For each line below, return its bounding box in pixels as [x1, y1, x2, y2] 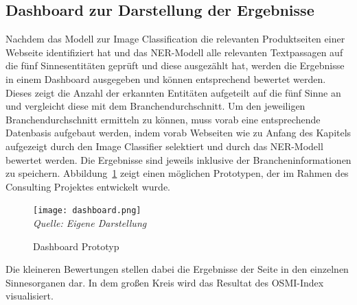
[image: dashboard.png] [33, 206, 141, 216]
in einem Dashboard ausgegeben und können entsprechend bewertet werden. [5, 71, 326, 86]
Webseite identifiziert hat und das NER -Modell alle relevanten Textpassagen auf [5, 45, 343, 59]
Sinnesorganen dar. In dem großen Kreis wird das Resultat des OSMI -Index [5, 275, 324, 289]
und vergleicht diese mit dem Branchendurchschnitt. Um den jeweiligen [5, 99, 306, 113]
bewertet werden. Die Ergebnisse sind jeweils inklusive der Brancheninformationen [5, 152, 352, 167]
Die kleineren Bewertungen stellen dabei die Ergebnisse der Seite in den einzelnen [5, 262, 349, 276]
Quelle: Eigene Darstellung [33, 215, 147, 230]
